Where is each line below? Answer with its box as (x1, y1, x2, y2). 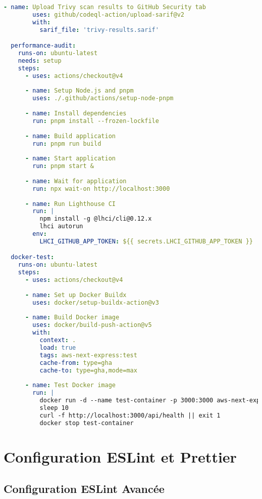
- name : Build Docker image (25, 314, 120, 321)
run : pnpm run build (32, 140, 101, 147)
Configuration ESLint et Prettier (4, 446, 237, 467)
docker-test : (11, 254, 55, 261)
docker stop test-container (39, 419, 134, 427)
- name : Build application (25, 132, 116, 140)
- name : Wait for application (25, 177, 127, 185)
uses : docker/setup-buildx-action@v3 (32, 299, 159, 306)
